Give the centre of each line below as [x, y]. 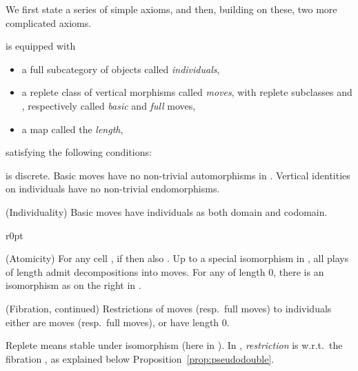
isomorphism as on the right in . [73, 285]
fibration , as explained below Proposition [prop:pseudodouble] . [140, 358]
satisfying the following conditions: [79, 152]
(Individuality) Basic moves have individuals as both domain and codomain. [167, 211]
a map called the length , [72, 129]
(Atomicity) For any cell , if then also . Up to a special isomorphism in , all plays [177, 258]
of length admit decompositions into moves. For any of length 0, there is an [165, 271]
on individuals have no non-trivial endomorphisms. [113, 189]
